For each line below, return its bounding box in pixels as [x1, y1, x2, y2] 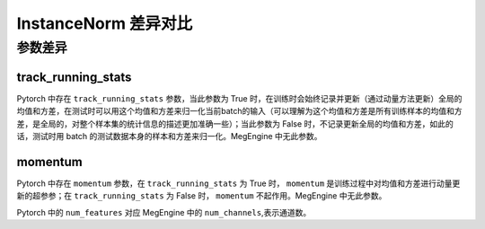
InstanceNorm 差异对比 [16, 13, 193, 33]
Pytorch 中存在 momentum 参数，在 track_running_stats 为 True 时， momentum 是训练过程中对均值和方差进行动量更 [16, 178, 461, 189]
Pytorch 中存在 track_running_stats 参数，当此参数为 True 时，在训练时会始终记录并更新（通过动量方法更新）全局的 [16, 92, 463, 103]
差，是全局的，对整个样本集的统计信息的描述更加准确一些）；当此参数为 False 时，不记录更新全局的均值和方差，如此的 [16, 118, 454, 129]
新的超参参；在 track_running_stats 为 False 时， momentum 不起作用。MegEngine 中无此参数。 [16, 190, 387, 201]
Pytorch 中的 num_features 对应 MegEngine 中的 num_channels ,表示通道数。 [16, 207, 312, 217]
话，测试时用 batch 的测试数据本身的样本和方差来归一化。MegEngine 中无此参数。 [16, 130, 322, 141]
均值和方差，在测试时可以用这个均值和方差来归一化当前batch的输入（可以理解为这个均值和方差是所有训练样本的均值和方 [16, 106, 463, 117]
